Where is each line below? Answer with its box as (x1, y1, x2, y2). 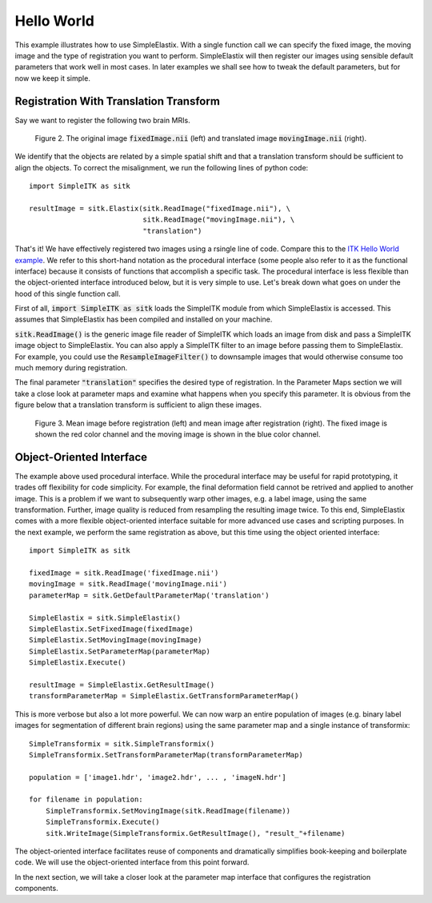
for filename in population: (29, 795, 143, 804)
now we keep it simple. (14, 73, 91, 83)
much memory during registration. (14, 363, 128, 373)
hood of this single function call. (14, 289, 121, 298)
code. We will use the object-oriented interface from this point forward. (14, 857, 250, 867)
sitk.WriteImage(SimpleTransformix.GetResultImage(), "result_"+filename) (45, 829, 346, 837)
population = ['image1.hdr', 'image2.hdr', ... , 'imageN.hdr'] (29, 773, 287, 781)
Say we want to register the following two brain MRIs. (14, 115, 191, 125)
